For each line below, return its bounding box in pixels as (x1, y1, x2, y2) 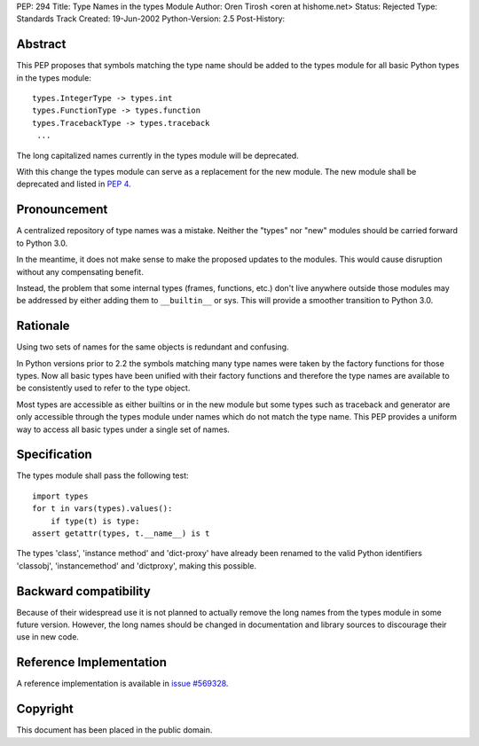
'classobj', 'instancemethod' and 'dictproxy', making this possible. (16, 560, 257, 571)
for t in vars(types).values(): (32, 504, 173, 514)
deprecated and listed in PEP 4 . (16, 178, 132, 190)
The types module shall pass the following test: (16, 470, 190, 481)
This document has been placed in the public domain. (16, 725, 213, 735)
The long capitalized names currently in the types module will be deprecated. (16, 150, 299, 161)
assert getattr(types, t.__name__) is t (32, 529, 210, 538)
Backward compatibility (16, 584, 151, 599)
